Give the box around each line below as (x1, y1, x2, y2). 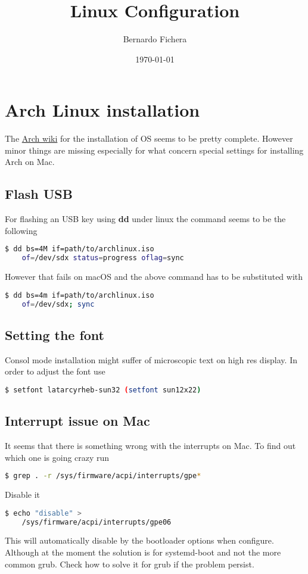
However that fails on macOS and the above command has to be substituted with (5, 270, 303, 283)
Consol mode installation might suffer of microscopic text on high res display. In (5, 353, 297, 366)
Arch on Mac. (5, 155, 55, 168)
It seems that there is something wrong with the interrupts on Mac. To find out (5, 439, 296, 451)
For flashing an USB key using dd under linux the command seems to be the (5, 213, 286, 225)
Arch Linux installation (5, 98, 200, 122)
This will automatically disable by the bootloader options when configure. (5, 534, 274, 547)
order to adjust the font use (5, 365, 105, 378)
